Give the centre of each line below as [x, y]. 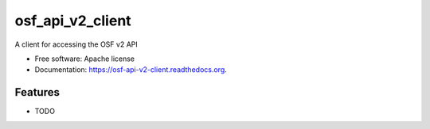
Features [37, 92]
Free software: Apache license [85, 59]
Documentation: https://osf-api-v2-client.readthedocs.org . [131, 70]
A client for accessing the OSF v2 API [76, 44]
